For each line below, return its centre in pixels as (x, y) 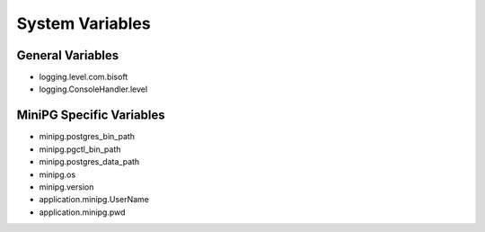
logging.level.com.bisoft (84, 77)
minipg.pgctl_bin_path (80, 149)
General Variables (68, 55)
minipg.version (66, 187)
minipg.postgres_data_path (89, 162)
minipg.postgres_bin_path (87, 137)
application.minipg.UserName (94, 200)
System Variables (84, 23)
